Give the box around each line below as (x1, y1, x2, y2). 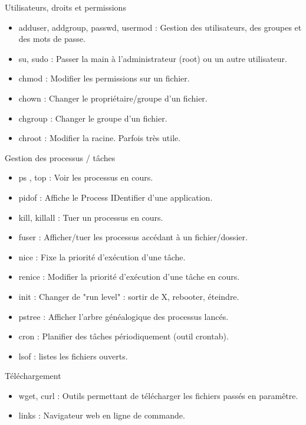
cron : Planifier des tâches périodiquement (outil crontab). (18, 330, 229, 342)
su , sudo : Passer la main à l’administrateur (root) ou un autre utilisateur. (18, 52, 287, 64)
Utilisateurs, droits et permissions (5, 1, 126, 13)
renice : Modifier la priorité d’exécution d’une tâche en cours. (18, 270, 240, 283)
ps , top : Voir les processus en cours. (18, 171, 153, 184)
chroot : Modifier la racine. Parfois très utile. (18, 132, 181, 144)
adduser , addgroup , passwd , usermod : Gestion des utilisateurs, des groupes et (18, 21, 302, 33)
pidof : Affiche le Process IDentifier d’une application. (18, 191, 213, 203)
